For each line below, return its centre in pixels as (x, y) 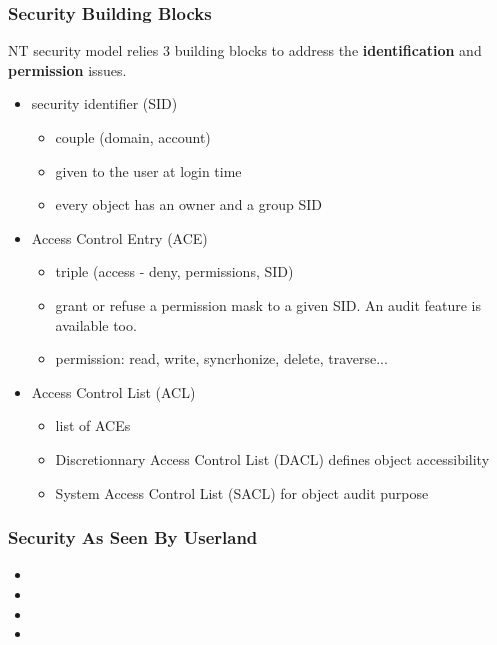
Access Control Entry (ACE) (119, 237)
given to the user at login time (148, 170)
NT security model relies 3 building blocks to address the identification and (245, 50)
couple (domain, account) (133, 137)
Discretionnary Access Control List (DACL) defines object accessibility (272, 458)
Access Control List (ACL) (113, 391)
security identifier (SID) (104, 103)
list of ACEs (93, 425)
